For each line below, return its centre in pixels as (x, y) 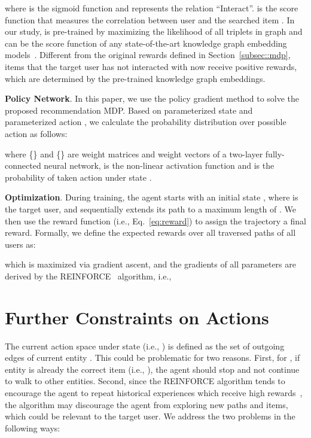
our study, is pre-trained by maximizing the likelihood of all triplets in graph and (154, 31)
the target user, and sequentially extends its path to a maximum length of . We (150, 209)
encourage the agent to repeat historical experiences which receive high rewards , (154, 392)
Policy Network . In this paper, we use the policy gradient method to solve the (152, 98)
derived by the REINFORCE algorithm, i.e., (88, 276)
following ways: (33, 428)
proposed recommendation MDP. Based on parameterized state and (129, 110)
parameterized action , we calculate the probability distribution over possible (146, 122)
